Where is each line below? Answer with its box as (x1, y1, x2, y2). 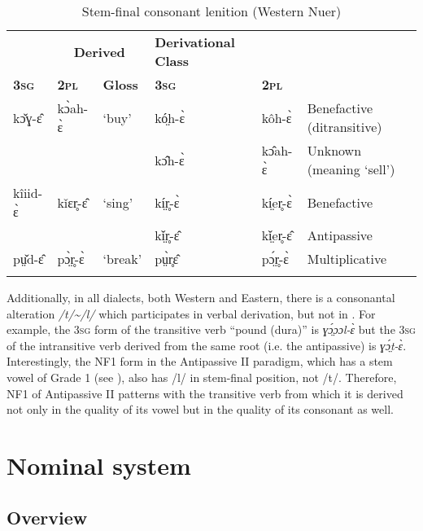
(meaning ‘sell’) (307, 160, 395, 178)
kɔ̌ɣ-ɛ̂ (13, 108, 42, 127)
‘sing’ (102, 192, 133, 212)
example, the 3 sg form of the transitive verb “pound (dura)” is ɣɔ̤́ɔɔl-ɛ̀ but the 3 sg (7, 321, 416, 338)
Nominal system (7, 448, 191, 481)
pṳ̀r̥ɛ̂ (155, 249, 179, 268)
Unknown (307, 141, 362, 160)
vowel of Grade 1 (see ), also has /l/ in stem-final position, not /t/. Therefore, (7, 368, 397, 385)
